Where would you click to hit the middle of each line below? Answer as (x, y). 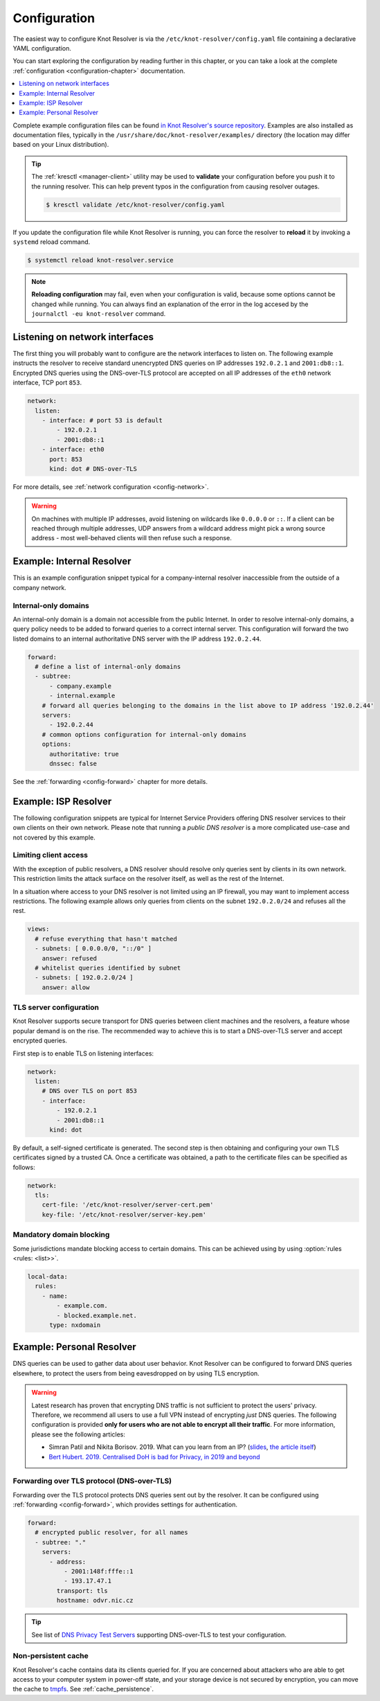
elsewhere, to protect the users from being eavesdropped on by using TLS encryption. (136, 1373)
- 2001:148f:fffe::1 (99, 1571)
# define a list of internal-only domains (108, 667)
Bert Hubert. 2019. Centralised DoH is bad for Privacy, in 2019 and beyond (154, 1457)
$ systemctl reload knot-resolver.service (100, 260)
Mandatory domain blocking (61, 1235)
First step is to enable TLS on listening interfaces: (83, 1053)
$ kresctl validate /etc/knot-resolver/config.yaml (135, 205)
